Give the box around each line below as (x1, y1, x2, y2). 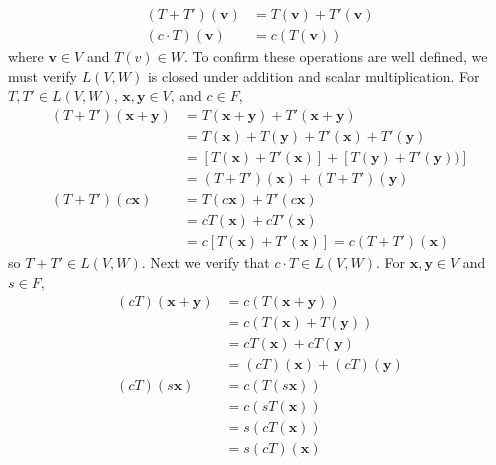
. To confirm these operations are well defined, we (183, 46, 488, 67)
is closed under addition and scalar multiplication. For (147, 65, 480, 86)
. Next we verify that (141, 252, 270, 273)
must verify (8, 65, 77, 86)
